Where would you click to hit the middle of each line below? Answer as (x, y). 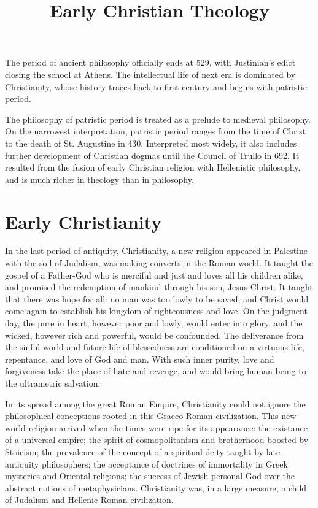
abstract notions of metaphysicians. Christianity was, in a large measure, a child (156, 487)
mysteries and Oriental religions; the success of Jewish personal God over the (150, 476)
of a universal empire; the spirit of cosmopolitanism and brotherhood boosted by (157, 440)
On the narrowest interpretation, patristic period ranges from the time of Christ (156, 131)
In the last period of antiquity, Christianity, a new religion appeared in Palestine (156, 251)
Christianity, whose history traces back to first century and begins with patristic (156, 86)
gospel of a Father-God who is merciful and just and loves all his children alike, (154, 275)
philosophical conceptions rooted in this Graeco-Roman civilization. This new (151, 416)
